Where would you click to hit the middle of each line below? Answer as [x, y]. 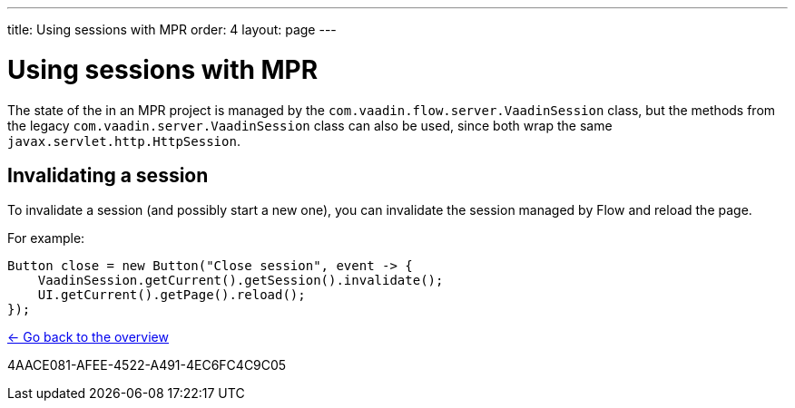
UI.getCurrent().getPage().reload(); [172, 295]
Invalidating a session [108, 175]
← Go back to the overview [88, 337]
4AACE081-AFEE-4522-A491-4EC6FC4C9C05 [147, 365]
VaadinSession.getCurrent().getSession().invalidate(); [240, 281]
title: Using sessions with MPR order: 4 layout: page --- [172, 29]
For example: [46, 238]
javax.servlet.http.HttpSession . [124, 141]
